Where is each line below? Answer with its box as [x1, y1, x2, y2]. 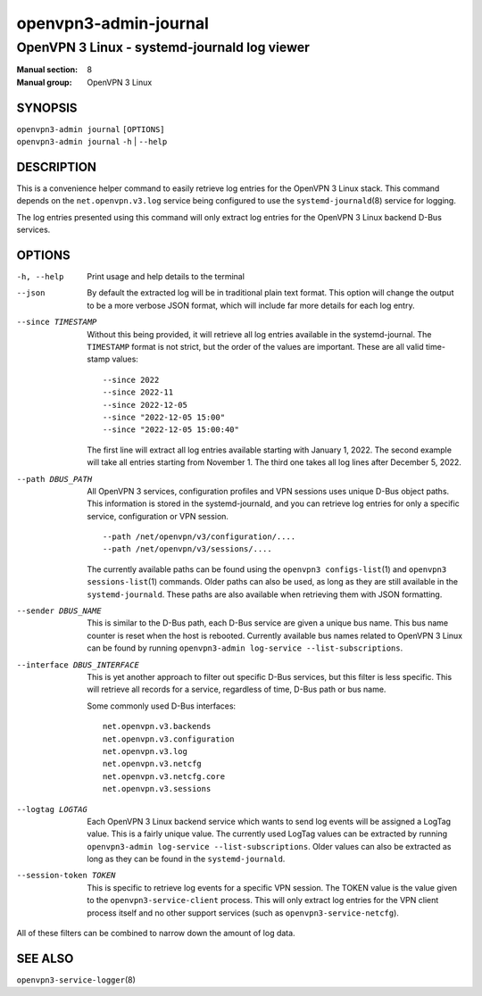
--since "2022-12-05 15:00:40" [103, 425, 240, 435]
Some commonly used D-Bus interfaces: [87, 701, 237, 711]
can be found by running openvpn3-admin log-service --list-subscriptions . [87, 643, 403, 653]
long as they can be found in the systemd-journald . [87, 853, 286, 865]
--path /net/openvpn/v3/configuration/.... [103, 532, 296, 542]
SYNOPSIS [16, 100, 78, 115]
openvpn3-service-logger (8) [16, 974, 136, 985]
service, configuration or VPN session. [87, 510, 229, 521]
